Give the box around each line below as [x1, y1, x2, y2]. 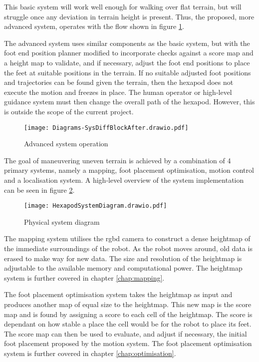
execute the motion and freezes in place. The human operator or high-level [4, 86, 232, 97]
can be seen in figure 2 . [4, 184, 75, 195]
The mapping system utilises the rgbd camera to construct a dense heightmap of [4, 233, 251, 244]
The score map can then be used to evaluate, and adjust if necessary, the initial [4, 328, 247, 339]
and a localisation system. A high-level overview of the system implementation [4, 174, 244, 185]
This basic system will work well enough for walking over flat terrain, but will [4, 1, 242, 11]
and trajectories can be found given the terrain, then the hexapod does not [4, 77, 234, 87]
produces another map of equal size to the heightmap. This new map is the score [4, 299, 252, 309]
